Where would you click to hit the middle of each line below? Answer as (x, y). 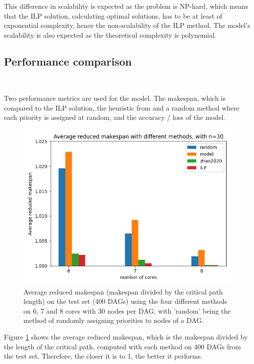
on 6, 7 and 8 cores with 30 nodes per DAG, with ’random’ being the (127, 310)
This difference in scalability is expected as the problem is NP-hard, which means (126, 6)
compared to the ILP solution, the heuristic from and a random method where (122, 107)
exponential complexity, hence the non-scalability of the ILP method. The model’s (127, 25)
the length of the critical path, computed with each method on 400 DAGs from (123, 346)
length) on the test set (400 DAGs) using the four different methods (126, 301)
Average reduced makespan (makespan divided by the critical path (123, 291)
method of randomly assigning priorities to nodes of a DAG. (114, 320)
